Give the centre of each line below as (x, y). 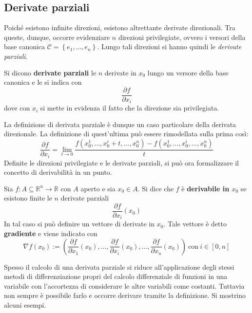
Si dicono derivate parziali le (50, 72)
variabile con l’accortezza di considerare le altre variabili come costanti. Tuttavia (124, 285)
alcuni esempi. (25, 305)
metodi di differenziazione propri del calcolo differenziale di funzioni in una (116, 276)
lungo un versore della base (188, 72)
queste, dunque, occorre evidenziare (57, 37)
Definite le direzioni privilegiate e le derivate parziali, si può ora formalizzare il (121, 162)
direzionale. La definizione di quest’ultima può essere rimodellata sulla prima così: (126, 134)
